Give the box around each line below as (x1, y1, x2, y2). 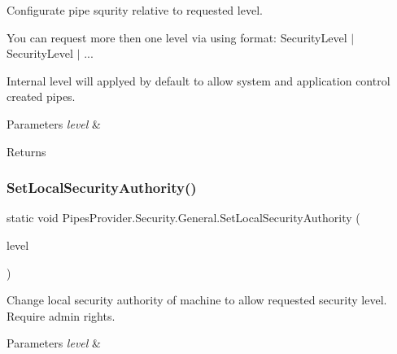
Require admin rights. (7, 307, 116, 324)
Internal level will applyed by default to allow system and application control (7, 72, 390, 89)
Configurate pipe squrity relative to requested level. (7, 2, 263, 18)
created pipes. (7, 88, 76, 105)
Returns (7, 142, 46, 160)
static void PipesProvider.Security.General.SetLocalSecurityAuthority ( (7, 209, 360, 226)
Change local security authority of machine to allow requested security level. (7, 291, 387, 308)
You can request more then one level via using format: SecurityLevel (7, 28, 347, 46)
